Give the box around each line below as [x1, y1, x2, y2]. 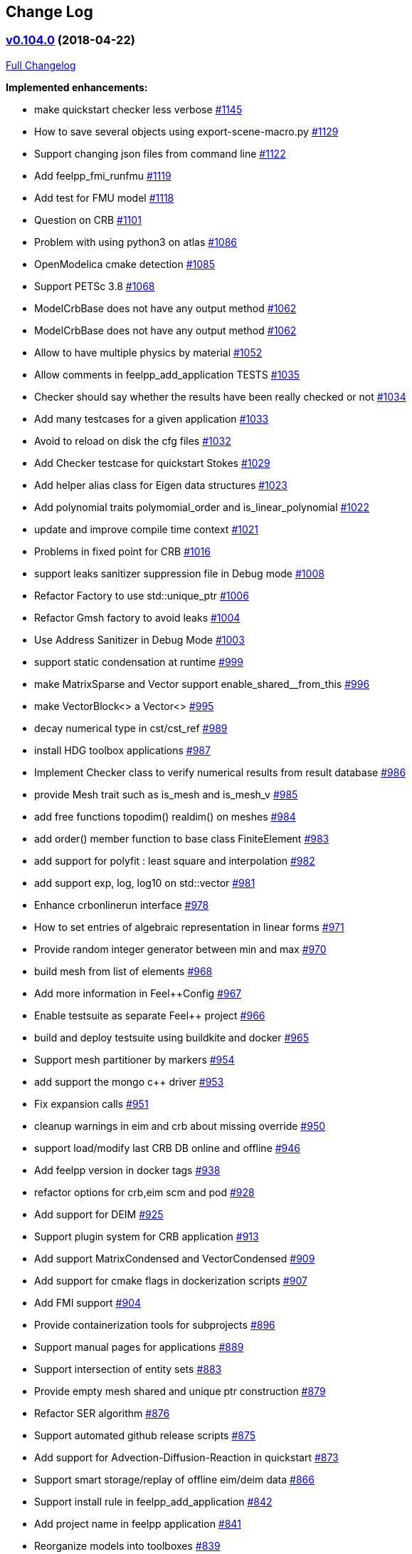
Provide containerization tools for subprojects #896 [34, 1318, 275, 1331]
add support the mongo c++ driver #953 [34, 1075, 224, 1088]
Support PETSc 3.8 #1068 [34, 279, 155, 292]
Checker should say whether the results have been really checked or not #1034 [34, 390, 406, 403]
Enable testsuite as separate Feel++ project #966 [34, 1009, 265, 1022]
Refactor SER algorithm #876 [34, 1406, 170, 1419]
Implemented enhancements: [6, 81, 148, 93]
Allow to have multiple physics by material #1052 [34, 346, 263, 359]
